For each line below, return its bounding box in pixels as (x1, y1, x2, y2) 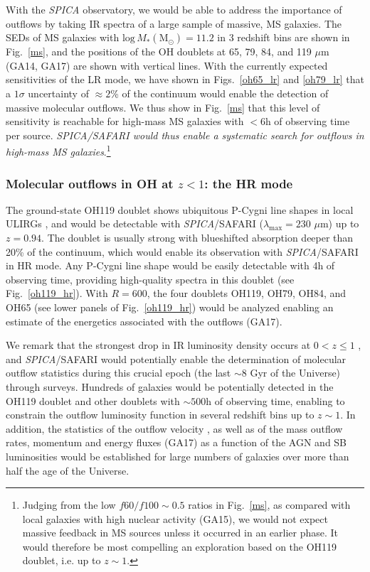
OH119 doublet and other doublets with (6, 393, 180, 408)
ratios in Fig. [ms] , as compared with (188, 497, 351, 512)
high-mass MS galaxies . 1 (6, 142, 111, 158)
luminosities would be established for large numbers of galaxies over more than (6, 448, 349, 463)
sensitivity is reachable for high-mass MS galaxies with (6, 114, 244, 129)
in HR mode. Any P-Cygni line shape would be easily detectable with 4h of (6, 258, 335, 273)
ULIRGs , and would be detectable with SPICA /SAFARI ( (6, 216, 263, 231)
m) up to (319, 216, 359, 231)
